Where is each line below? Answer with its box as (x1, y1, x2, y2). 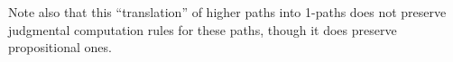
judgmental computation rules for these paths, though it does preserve (8, 20, 397, 39)
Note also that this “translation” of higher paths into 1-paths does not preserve (8, 3, 447, 21)
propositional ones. (8, 38, 112, 57)
